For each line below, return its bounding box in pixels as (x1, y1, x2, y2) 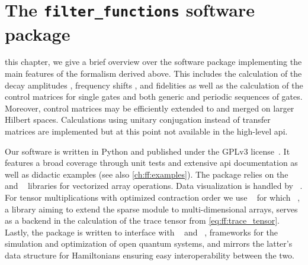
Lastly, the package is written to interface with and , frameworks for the (5, 225, 278, 238)
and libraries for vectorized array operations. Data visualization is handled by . (5, 179, 303, 192)
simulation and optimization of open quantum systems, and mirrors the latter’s (5, 237, 293, 250)
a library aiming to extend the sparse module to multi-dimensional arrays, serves (5, 202, 298, 215)
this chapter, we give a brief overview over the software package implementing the (5, 55, 302, 68)
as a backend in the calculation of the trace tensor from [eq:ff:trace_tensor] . (5, 214, 280, 227)
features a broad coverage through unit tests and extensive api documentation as (5, 156, 298, 169)
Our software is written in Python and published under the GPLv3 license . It (5, 145, 290, 157)
